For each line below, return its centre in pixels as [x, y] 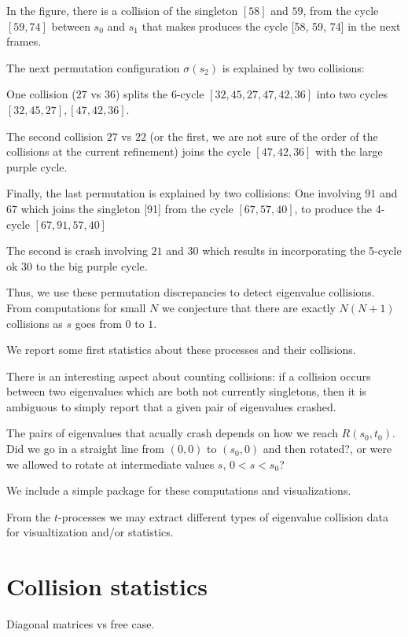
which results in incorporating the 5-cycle [302, 250]
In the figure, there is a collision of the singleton [122, 10]
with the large [349, 151]
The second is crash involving [77, 250]
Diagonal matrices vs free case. [81, 624]
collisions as [35, 323]
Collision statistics [107, 586]
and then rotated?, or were [327, 449]
